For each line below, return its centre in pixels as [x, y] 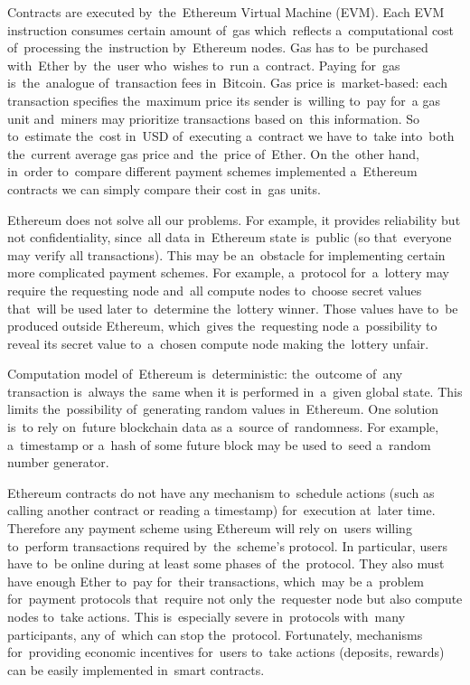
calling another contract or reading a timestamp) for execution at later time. [221, 510]
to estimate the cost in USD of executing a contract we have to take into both [231, 136]
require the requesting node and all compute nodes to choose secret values [215, 290]
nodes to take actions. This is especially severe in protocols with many [207, 616]
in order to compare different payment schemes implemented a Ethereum [212, 171]
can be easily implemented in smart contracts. [136, 669]
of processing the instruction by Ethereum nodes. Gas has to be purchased [218, 47]
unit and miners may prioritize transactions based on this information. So [214, 118]
